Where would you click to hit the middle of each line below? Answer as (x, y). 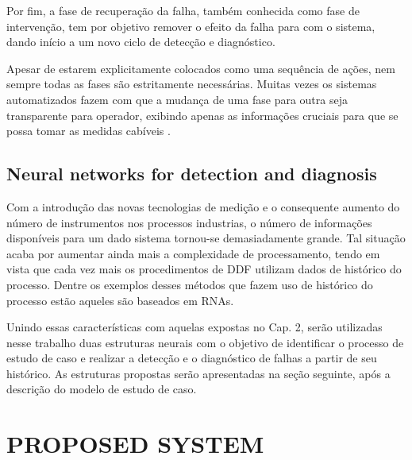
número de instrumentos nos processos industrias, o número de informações (189, 222)
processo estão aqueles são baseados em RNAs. (120, 300)
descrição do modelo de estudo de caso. (102, 389)
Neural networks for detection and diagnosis (192, 174)
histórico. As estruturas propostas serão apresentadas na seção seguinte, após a (198, 373)
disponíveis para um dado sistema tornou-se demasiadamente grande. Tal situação (206, 238)
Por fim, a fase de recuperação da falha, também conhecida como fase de (183, 10)
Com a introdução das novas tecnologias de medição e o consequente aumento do (203, 206)
